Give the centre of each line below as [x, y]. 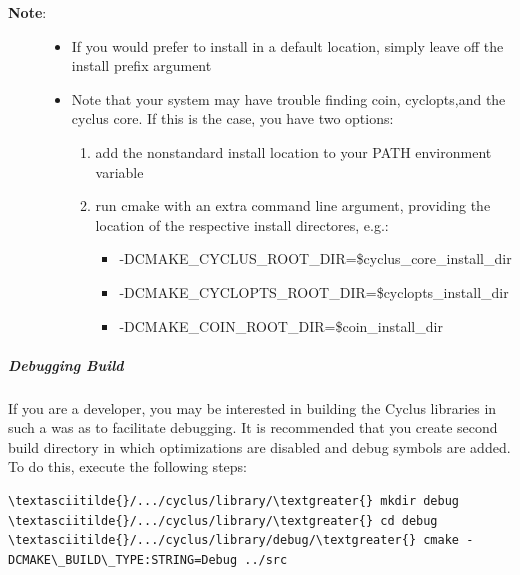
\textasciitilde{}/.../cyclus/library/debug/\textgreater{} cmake [234, 540]
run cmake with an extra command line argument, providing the [293, 205]
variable [119, 171]
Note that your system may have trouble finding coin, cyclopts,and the [288, 98]
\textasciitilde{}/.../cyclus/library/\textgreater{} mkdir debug [234, 501]
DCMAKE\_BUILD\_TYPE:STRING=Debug [123, 559]
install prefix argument [141, 65]
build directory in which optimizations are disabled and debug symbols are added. [259, 446]
